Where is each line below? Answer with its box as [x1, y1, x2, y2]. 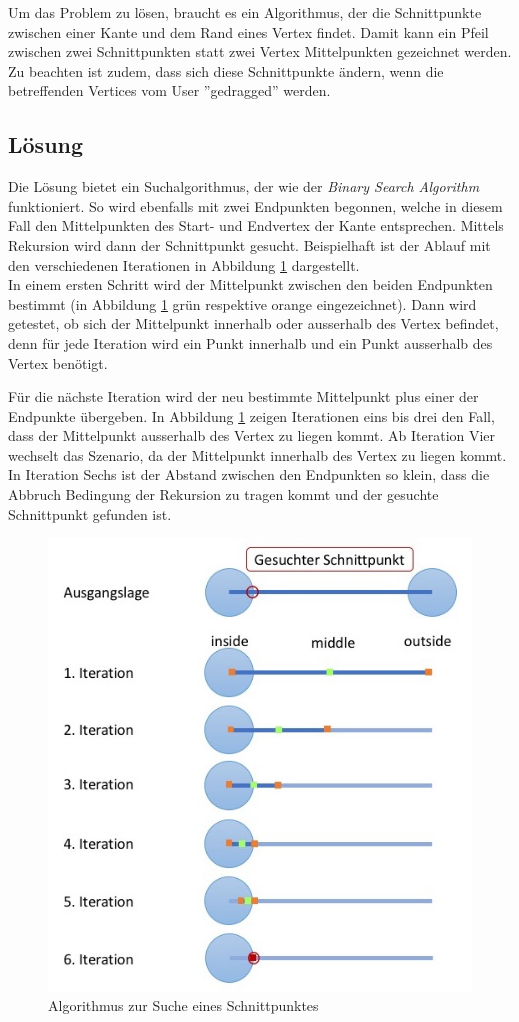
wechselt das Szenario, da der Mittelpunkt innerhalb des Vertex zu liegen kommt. [8, 444, 507, 465]
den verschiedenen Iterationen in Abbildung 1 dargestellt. [8, 254, 360, 275]
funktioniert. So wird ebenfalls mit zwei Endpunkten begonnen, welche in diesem [8, 195, 503, 216]
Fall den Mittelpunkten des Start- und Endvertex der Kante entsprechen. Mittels [8, 215, 504, 236]
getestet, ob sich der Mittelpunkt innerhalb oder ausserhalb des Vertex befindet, [8, 313, 499, 334]
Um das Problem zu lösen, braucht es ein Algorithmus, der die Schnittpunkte [8, 2, 482, 22]
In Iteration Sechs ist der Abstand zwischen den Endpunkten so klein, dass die [8, 464, 490, 485]
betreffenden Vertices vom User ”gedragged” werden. [8, 80, 331, 101]
